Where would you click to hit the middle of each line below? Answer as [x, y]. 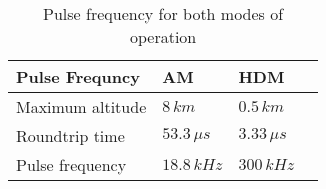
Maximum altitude [81, 106]
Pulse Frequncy [78, 76]
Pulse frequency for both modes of [163, 13]
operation [163, 36]
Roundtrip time [70, 135]
